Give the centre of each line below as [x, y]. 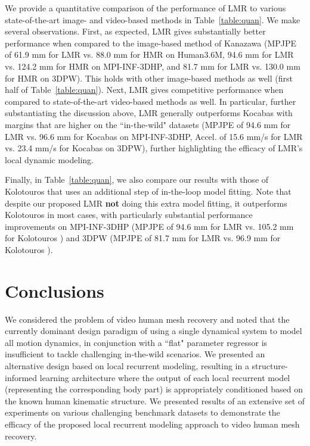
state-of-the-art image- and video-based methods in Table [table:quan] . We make [153, 19]
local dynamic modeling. [49, 159]
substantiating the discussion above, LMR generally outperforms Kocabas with [149, 113]
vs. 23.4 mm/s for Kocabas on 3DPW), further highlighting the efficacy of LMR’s [154, 148]
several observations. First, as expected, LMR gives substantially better [135, 31]
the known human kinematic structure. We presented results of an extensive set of [155, 400]
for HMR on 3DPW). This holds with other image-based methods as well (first [149, 78]
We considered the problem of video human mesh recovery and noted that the [147, 319]
